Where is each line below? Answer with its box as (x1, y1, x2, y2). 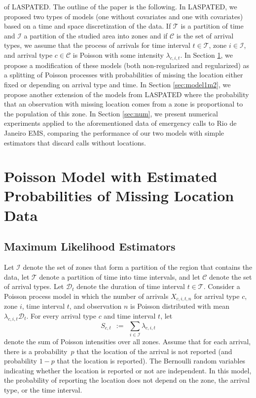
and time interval (104, 310, 156, 321)
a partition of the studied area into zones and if (24, 30, 168, 40)
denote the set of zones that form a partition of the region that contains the (23, 262, 253, 272)
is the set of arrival (176, 30, 234, 40)
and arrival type (4, 49, 53, 60)
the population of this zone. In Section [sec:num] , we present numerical (4, 108, 218, 118)
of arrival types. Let (4, 281, 64, 291)
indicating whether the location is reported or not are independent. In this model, (4, 365, 252, 375)
